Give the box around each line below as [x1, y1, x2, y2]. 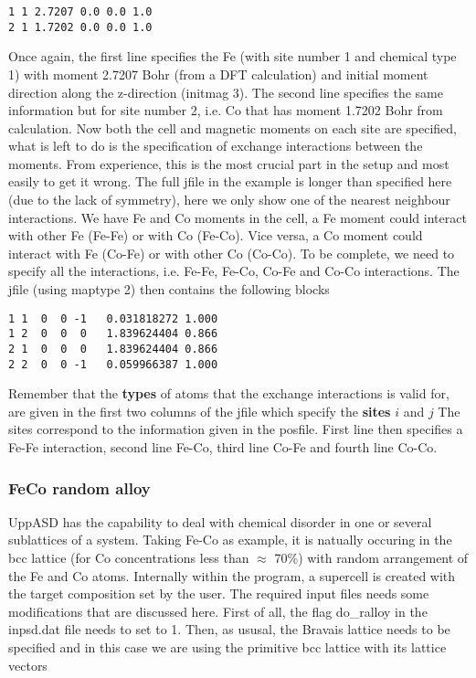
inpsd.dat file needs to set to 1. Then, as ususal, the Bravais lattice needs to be [8, 620, 450, 639]
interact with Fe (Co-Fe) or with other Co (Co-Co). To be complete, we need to [8, 243, 455, 262]
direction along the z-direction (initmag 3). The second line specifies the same [8, 82, 443, 101]
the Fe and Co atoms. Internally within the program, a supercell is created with [8, 566, 456, 585]
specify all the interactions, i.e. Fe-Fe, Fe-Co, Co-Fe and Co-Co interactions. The [8, 261, 460, 281]
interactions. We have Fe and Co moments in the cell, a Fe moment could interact [8, 207, 467, 227]
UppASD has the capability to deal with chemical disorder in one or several [8, 512, 432, 531]
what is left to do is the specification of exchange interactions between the [8, 136, 423, 155]
